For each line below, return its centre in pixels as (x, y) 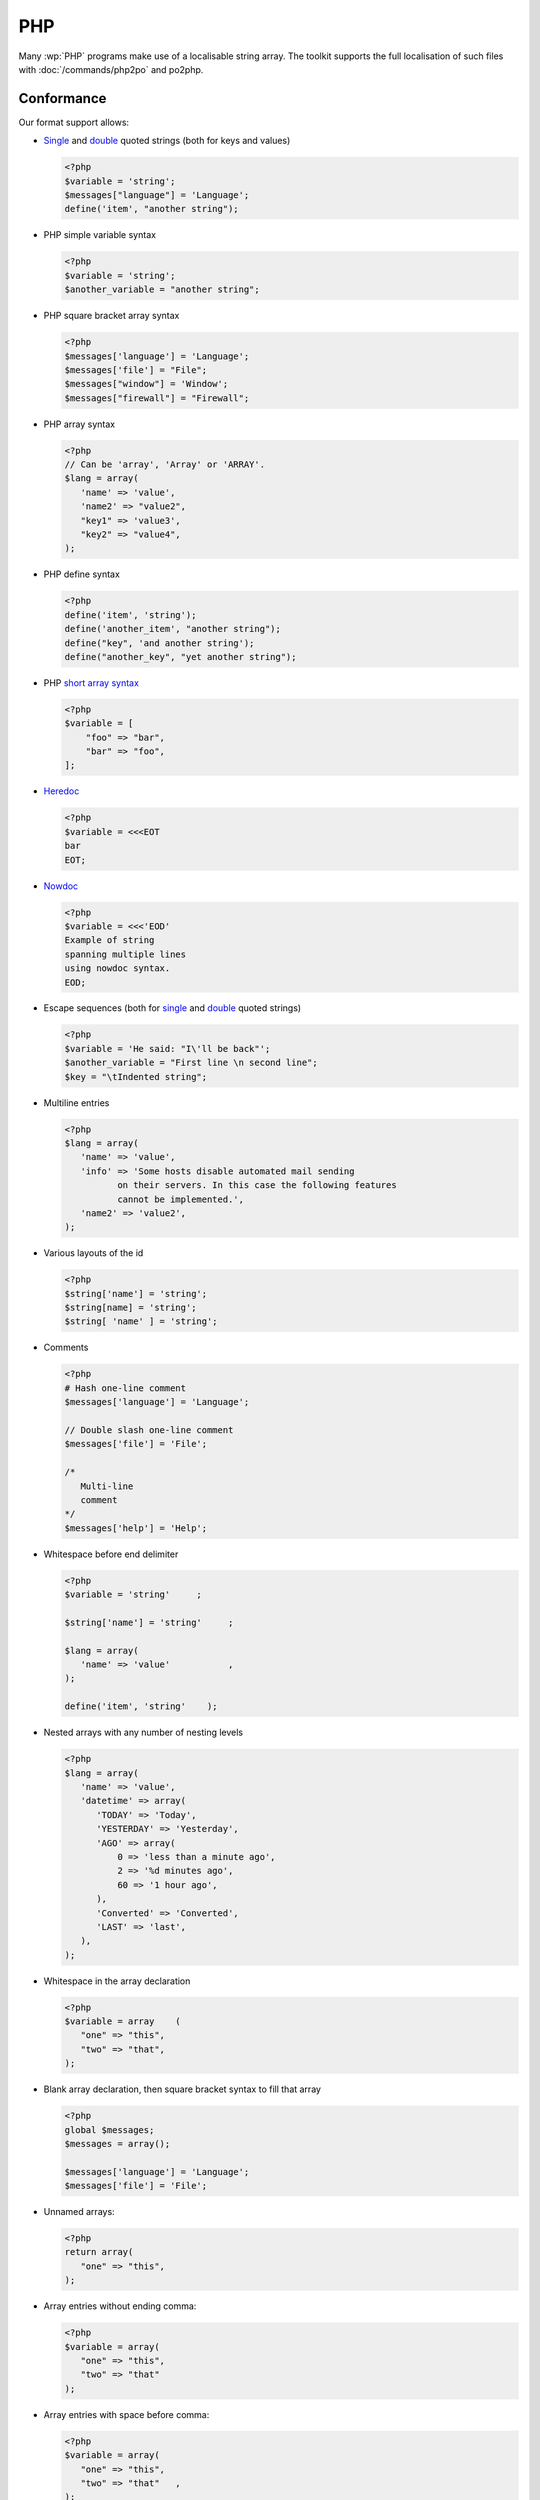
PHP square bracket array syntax (111, 316)
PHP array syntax (79, 424)
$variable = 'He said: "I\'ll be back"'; (167, 1048)
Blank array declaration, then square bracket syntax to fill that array (182, 2089)
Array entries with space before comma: (126, 2414)
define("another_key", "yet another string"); (180, 656)
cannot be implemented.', (180, 1199)
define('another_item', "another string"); (173, 629)
